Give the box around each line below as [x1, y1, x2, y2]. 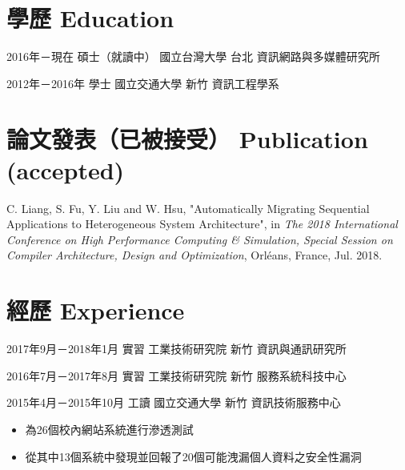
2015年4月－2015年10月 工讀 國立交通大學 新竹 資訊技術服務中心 [6, 394, 341, 411]
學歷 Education [6, 2, 174, 34]
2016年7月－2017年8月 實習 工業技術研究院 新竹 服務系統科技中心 [6, 367, 347, 384]
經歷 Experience [6, 294, 185, 327]
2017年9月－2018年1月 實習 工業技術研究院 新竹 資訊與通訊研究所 [6, 340, 347, 357]
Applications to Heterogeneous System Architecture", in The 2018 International [6, 215, 398, 232]
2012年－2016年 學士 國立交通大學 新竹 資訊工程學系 [6, 74, 279, 91]
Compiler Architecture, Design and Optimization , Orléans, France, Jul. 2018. [6, 247, 383, 263]
